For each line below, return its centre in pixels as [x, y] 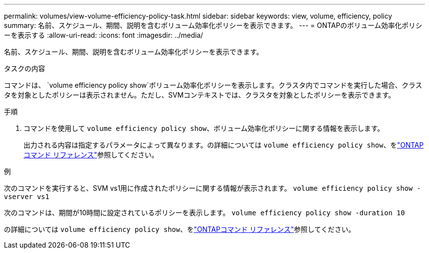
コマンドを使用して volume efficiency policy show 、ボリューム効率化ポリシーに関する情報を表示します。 [204, 128]
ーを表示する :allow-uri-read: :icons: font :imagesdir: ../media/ [104, 35]
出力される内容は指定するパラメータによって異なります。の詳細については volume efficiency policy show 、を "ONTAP [224, 145]
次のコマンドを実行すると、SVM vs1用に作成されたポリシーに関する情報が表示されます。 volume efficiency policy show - [213, 188]
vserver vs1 [27, 197]
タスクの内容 [24, 68]
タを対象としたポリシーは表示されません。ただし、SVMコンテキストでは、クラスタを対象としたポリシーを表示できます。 [200, 95]
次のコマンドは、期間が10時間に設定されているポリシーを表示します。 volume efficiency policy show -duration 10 [204, 213]
